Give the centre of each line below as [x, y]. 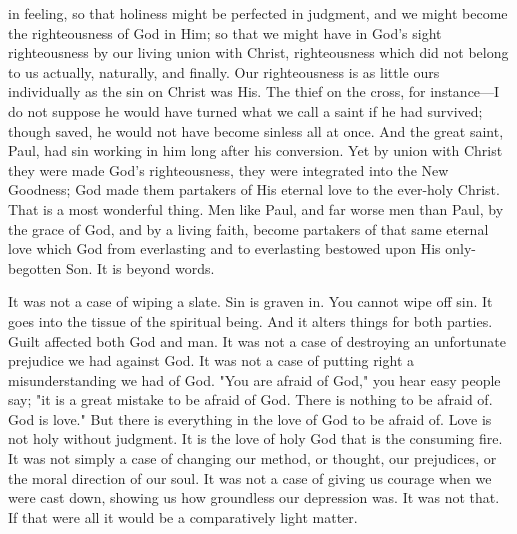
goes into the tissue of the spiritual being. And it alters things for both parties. [250, 320]
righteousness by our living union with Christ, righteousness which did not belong [258, 52]
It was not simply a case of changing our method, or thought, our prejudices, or [252, 458]
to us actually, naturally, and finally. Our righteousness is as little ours [224, 71]
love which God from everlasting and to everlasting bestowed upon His [224, 248]
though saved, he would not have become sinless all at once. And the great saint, [256, 130]
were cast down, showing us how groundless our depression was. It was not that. [254, 497]
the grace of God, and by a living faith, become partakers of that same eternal [248, 228]
